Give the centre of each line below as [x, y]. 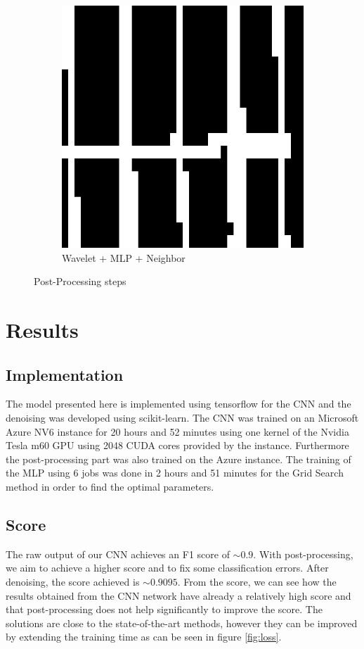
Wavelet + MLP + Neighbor [124, 257]
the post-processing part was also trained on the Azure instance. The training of [178, 459]
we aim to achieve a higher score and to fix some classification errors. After [167, 568]
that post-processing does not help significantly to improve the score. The [164, 609]
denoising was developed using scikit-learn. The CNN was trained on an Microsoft [182, 417]
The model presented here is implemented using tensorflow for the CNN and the [178, 404]
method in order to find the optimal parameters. [110, 486]
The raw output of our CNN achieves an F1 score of [118, 554]
